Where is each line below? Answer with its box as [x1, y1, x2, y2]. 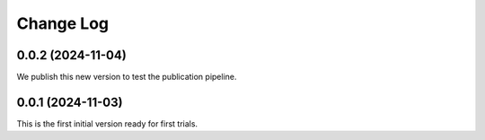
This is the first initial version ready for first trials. [16, 118, 198, 129]
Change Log [16, 13, 110, 33]
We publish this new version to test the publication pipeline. [16, 72, 237, 83]
